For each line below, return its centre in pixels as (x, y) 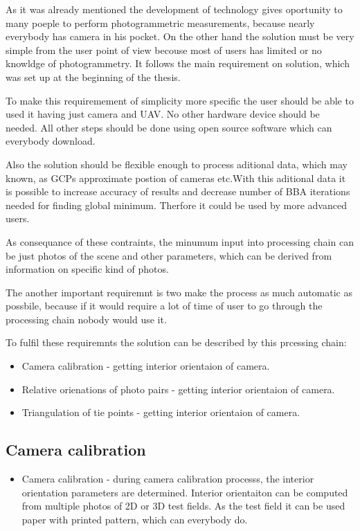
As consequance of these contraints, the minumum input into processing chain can (180, 241)
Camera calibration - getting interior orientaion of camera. (146, 366)
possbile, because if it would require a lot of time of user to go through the (164, 306)
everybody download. (51, 141)
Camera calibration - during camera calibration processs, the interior (168, 479)
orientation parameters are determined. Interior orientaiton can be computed (185, 492)
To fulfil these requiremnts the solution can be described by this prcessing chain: (176, 342)
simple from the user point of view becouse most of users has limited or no (164, 49)
